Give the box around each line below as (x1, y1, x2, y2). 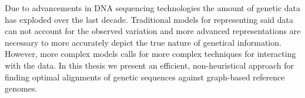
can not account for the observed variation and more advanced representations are (5, 25, 301, 37)
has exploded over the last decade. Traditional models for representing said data (5, 13, 293, 25)
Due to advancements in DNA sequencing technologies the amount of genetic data (5, 2, 301, 13)
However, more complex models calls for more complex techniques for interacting (5, 48, 296, 60)
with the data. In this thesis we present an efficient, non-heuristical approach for (5, 59, 294, 71)
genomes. (5, 82, 38, 94)
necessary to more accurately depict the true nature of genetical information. (5, 36, 281, 48)
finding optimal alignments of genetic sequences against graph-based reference (5, 70, 285, 83)
